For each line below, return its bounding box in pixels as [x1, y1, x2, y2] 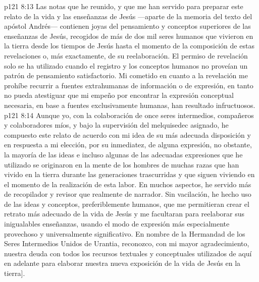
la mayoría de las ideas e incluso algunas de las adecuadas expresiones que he [4, 149, 243, 159]
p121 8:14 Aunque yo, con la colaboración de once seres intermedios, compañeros [4, 109, 254, 120]
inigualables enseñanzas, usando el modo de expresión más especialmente [4, 218, 230, 229]
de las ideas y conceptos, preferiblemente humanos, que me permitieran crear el [4, 198, 249, 209]
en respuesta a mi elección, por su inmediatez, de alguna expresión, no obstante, [4, 139, 252, 150]
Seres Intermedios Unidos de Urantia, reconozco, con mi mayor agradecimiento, [4, 238, 249, 249]
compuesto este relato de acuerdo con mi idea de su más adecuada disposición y [4, 129, 251, 140]
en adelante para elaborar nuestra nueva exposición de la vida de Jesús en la [4, 258, 241, 268]
